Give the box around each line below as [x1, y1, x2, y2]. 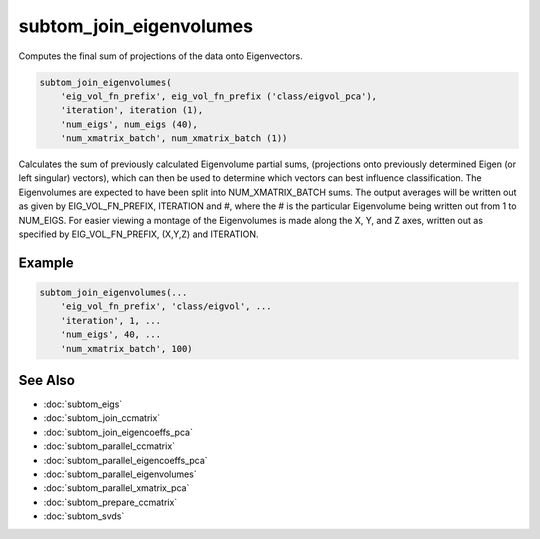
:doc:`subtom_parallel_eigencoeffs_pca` [43, 454, 209, 466]
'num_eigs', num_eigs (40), [60, 118, 199, 130]
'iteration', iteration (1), [60, 105, 204, 116]
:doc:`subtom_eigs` [43, 398, 123, 410]
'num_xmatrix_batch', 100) [60, 343, 194, 354]
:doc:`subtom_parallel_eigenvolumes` [43, 468, 197, 480]
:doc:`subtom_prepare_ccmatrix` [43, 496, 178, 508]
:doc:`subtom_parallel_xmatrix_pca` [43, 482, 190, 494]
